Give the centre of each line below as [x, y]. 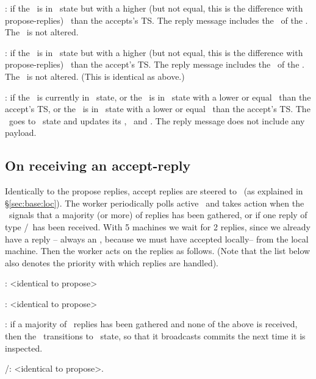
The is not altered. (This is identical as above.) [95, 76]
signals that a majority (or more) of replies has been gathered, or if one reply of [158, 215]
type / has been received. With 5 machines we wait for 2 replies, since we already [158, 226]
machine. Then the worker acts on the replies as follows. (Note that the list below [158, 251]
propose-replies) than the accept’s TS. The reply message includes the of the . [155, 64]
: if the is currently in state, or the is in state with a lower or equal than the [158, 97]
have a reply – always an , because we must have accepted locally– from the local [157, 239]
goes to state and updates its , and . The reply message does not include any [157, 120]
